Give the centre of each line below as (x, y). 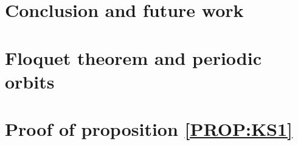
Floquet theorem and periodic (133, 57)
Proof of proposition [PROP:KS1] (149, 129)
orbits (30, 81)
